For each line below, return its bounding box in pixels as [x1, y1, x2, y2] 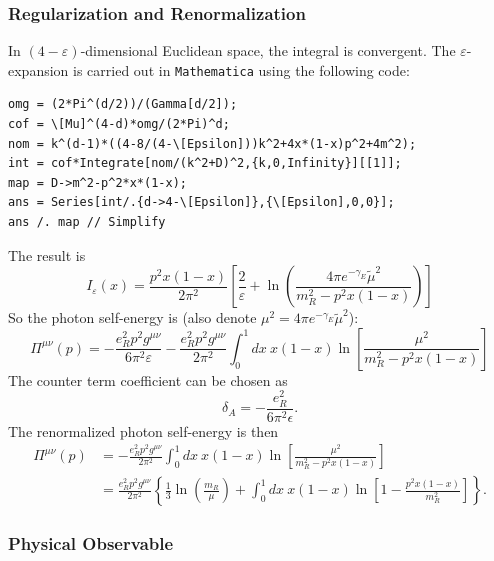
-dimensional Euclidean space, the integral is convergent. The [80, 40, 456, 61]
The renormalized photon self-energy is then [8, 420, 279, 441]
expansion [8, 59, 69, 80]
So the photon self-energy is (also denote [8, 307, 257, 328]
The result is [8, 244, 86, 265]
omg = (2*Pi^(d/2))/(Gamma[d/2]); [8, 97, 238, 112]
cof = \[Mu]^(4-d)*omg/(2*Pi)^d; [8, 117, 230, 132]
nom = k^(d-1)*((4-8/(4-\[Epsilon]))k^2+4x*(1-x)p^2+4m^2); [8, 136, 417, 151]
